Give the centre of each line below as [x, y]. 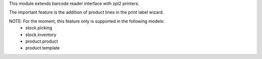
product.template [43, 48]
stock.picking [39, 28]
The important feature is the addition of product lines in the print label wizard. [86, 12]
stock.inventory [41, 35]
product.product [42, 41]
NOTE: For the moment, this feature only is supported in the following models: [87, 21]
